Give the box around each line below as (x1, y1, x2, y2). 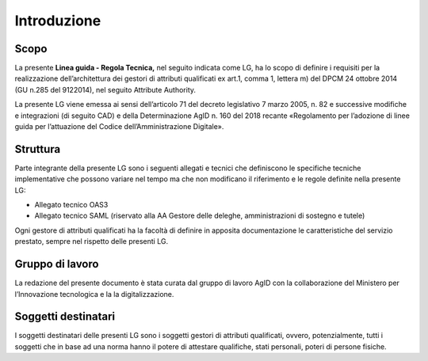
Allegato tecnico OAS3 (34, 200, 109, 210)
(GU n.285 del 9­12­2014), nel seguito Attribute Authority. (14, 85, 197, 94)
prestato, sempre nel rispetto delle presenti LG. (14, 237, 169, 246)
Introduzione (14, 12, 101, 29)
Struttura (14, 142, 61, 156)
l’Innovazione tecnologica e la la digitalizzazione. (14, 289, 174, 298)
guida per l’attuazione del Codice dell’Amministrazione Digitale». (14, 122, 224, 131)
